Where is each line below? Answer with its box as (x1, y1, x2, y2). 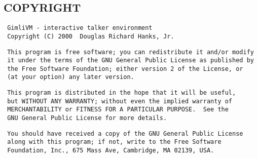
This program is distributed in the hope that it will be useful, (7, 89, 236, 97)
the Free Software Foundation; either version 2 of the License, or (7, 65, 243, 72)
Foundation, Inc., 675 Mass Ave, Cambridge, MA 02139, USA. (7, 147, 214, 154)
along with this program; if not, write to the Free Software (7, 138, 222, 146)
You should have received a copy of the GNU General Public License (7, 130, 243, 137)
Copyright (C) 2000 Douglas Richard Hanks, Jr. (7, 32, 174, 40)
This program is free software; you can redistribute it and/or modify (7, 48, 254, 56)
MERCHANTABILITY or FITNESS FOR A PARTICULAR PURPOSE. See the (7, 106, 229, 113)
